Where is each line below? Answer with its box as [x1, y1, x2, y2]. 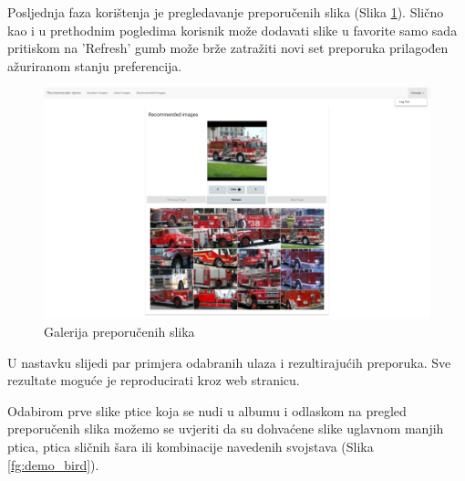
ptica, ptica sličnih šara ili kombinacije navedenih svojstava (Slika [7, 436, 374, 455]
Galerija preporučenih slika [44, 321, 195, 340]
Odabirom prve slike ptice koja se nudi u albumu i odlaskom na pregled [7, 401, 407, 420]
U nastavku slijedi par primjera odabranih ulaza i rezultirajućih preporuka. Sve [7, 352, 451, 371]
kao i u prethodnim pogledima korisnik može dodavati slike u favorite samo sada [7, 20, 458, 39]
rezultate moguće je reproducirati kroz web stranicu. [7, 371, 300, 390]
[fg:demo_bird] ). [7, 455, 99, 474]
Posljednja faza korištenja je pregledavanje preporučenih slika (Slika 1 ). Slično [7, 3, 444, 21]
